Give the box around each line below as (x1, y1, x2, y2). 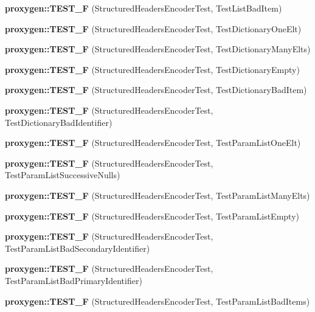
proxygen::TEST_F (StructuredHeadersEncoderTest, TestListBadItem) (5, 2, 282, 14)
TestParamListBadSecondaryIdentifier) (5, 241, 150, 254)
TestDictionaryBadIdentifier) (5, 116, 112, 128)
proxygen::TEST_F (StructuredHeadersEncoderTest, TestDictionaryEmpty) (5, 63, 300, 75)
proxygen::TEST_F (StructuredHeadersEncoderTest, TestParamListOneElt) (5, 136, 301, 149)
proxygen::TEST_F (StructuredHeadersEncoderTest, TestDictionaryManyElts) (5, 43, 311, 55)
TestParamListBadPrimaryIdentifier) (5, 274, 142, 286)
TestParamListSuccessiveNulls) (5, 168, 120, 181)
